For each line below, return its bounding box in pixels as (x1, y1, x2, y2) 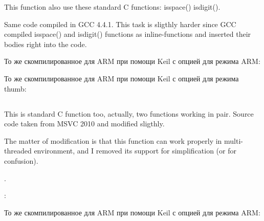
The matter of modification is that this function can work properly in (4, 135, 222, 146)
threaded (4, 145, 32, 156)
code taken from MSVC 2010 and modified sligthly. (4, 118, 165, 129)
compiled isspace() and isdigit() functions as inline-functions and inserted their (4, 29, 251, 39)
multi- (224, 135, 244, 146)
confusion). (4, 155, 38, 166)
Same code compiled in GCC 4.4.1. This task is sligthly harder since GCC (4, 18, 236, 29)
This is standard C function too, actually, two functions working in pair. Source (4, 108, 254, 119)
